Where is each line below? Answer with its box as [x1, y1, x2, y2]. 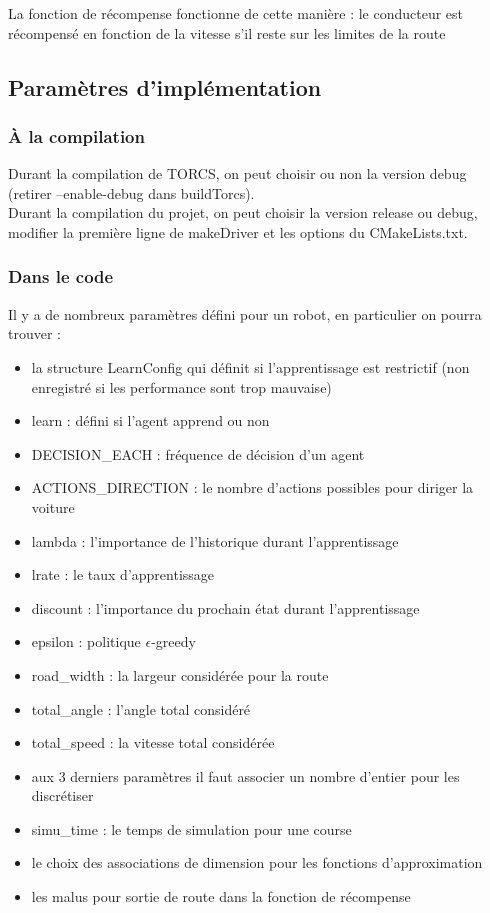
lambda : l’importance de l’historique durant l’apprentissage [31, 530, 399, 551]
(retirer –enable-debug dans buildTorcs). [8, 182, 255, 203]
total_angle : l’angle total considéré [31, 698, 251, 719]
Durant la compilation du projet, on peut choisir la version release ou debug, [8, 202, 478, 223]
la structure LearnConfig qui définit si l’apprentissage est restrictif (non [31, 356, 470, 377]
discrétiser [31, 785, 94, 806]
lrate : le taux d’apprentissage [31, 564, 215, 585]
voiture [31, 496, 75, 517]
